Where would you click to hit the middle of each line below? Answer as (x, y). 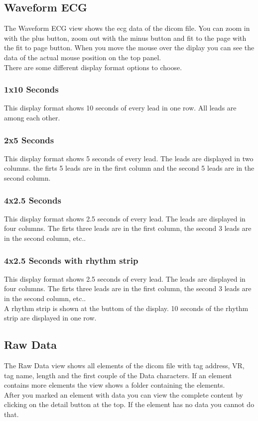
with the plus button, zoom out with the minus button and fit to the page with (125, 38)
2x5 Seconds (29, 140)
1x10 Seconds (31, 89)
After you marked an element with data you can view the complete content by (124, 394)
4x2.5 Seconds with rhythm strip (71, 260)
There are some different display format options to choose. (93, 67)
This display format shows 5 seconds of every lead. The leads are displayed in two (129, 158)
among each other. (32, 117)
